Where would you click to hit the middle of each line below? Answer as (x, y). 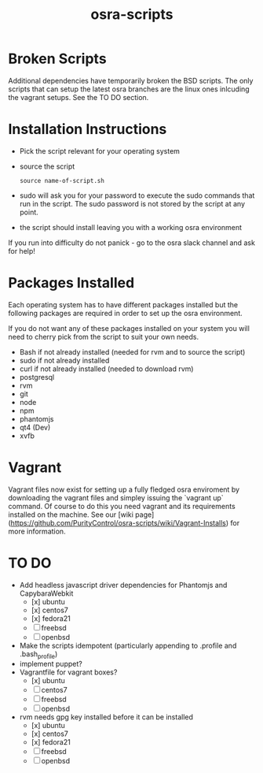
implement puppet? (51, 664)
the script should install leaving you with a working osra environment (130, 227)
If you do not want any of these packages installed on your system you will (129, 328)
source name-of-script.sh (62, 180)
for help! (22, 251)
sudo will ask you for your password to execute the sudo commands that (137, 195)
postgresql (37, 377)
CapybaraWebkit (46, 593)
